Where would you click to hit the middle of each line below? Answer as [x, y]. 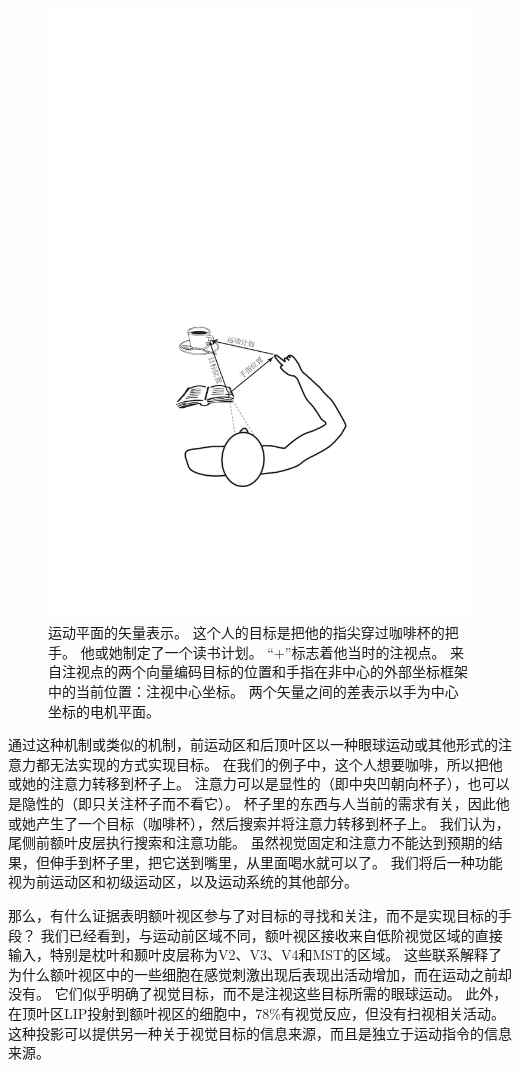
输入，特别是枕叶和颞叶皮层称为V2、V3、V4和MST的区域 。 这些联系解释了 [255, 954]
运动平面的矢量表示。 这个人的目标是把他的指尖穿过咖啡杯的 [246, 632]
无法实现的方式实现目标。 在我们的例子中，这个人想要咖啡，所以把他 [276, 763]
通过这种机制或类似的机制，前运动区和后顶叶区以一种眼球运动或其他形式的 [253, 744]
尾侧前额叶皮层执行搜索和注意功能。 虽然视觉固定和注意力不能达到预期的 [248, 842]
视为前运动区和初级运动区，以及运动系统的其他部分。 [183, 881]
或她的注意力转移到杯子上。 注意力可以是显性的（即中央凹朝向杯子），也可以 [259, 783]
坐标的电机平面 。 [104, 710]
